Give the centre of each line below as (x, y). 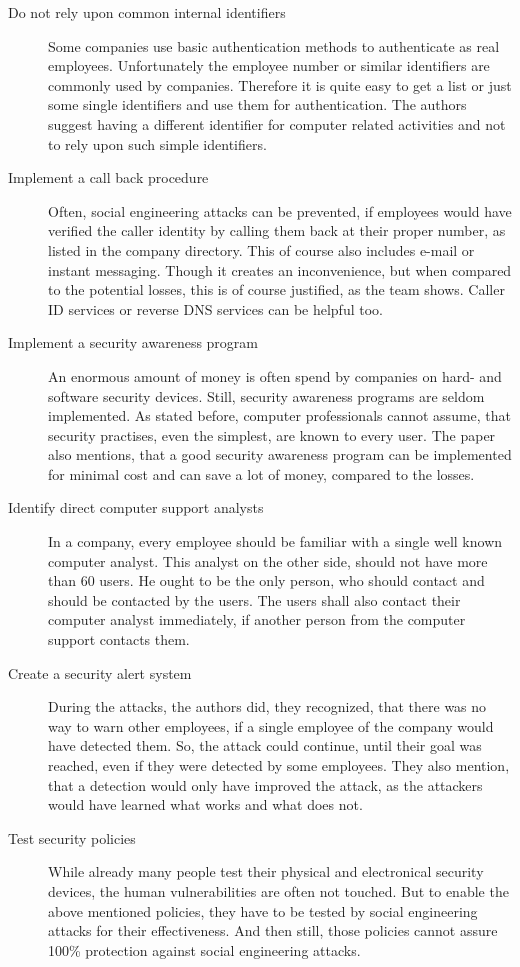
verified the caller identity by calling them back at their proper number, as (277, 230)
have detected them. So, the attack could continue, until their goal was (265, 745)
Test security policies (72, 837)
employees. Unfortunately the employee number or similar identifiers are (269, 65)
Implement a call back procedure (108, 177)
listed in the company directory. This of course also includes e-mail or (261, 249)
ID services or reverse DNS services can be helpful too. (215, 308)
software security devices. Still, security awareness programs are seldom (266, 395)
